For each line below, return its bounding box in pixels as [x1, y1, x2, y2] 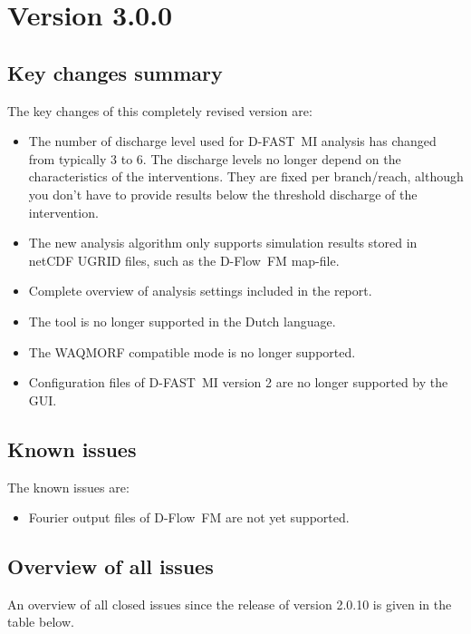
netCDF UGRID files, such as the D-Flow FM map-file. [28, 250, 340, 269]
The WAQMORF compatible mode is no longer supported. [28, 342, 356, 361]
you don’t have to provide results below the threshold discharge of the [28, 184, 418, 203]
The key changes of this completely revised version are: [7, 101, 312, 120]
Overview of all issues [7, 552, 214, 580]
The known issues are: [7, 477, 130, 496]
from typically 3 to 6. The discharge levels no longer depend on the [28, 149, 401, 168]
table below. [7, 612, 74, 631]
